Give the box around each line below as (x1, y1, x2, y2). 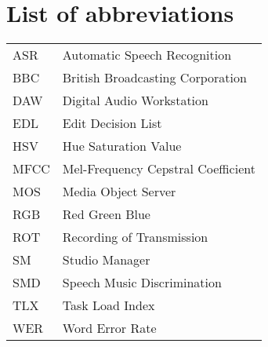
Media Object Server (62, 182, 176, 201)
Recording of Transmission (62, 228, 208, 247)
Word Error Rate (62, 319, 157, 338)
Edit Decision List (62, 114, 162, 133)
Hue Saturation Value (62, 137, 182, 155)
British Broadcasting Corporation (62, 68, 247, 87)
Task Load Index (62, 296, 155, 315)
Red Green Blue (62, 205, 150, 224)
